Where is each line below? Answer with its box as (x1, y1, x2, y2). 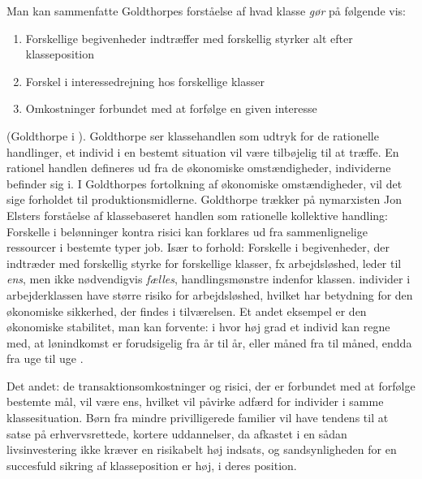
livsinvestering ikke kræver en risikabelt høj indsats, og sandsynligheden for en (6, 441, 397, 458)
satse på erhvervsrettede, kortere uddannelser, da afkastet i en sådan (6, 425, 347, 442)
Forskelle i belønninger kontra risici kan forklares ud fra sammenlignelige (6, 222, 368, 239)
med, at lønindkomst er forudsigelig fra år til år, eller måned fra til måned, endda (6, 334, 412, 351)
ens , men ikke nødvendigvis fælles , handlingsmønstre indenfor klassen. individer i (6, 270, 411, 287)
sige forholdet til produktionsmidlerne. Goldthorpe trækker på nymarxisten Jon (6, 191, 402, 208)
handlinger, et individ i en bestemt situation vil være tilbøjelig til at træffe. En (6, 143, 399, 160)
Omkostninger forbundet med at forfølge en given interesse (25, 100, 317, 117)
